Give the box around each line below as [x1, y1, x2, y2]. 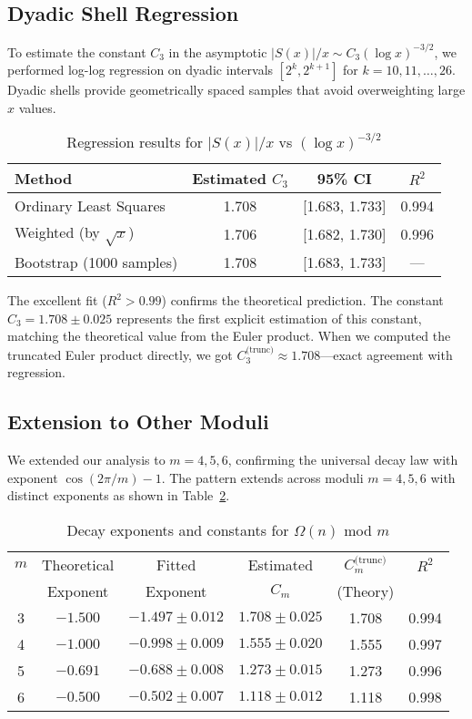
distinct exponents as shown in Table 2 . [7, 486, 230, 505]
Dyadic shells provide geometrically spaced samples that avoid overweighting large [7, 80, 466, 99]
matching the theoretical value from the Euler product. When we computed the [7, 326, 451, 345]
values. [18, 98, 56, 117]
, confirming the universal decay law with [227, 450, 458, 469]
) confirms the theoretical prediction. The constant [161, 291, 444, 310]
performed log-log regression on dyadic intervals [7, 60, 274, 79]
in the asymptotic [168, 42, 267, 61]
